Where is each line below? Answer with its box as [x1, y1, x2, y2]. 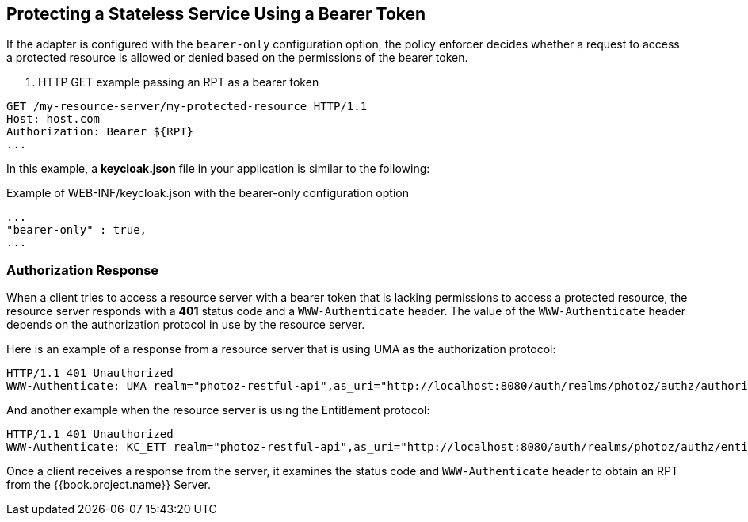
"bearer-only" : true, [6, 223, 147, 237]
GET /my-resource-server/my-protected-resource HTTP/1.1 [6, 100, 368, 113]
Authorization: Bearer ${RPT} [6, 125, 194, 139]
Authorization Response [6, 261, 159, 278]
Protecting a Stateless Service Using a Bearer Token [6, 4, 426, 24]
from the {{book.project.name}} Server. [6, 478, 212, 492]
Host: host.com [6, 112, 101, 126]
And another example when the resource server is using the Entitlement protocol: [6, 403, 430, 417]
